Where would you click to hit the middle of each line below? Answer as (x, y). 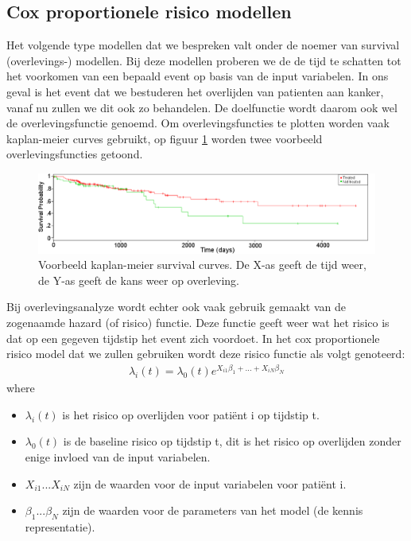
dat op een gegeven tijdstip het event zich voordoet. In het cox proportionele (193, 338)
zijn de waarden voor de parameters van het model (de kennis (213, 510)
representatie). (60, 526)
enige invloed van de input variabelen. (118, 456)
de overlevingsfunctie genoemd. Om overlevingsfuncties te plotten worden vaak (198, 123)
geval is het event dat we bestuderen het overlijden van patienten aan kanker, (195, 91)
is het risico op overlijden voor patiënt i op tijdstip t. (191, 414)
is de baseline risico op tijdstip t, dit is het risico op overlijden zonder (232, 441)
